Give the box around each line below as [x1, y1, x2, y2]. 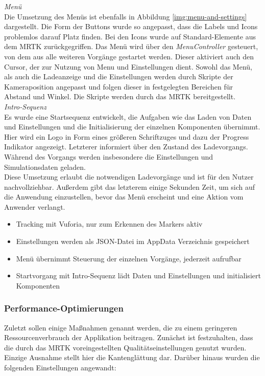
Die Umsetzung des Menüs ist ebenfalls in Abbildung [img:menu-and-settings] [4, 11, 247, 21]
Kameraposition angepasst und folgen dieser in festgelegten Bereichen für [4, 81, 233, 92]
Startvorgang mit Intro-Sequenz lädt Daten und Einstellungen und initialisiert [16, 270, 261, 281]
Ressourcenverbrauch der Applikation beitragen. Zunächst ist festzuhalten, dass [4, 332, 253, 343]
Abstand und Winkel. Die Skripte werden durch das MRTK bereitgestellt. [4, 91, 236, 102]
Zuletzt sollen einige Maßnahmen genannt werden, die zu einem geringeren [4, 322, 237, 333]
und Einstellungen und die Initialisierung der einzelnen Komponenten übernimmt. [4, 121, 260, 132]
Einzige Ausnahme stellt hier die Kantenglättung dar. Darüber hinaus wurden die [4, 352, 260, 363]
